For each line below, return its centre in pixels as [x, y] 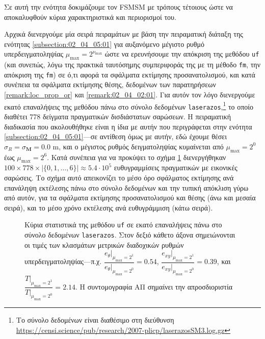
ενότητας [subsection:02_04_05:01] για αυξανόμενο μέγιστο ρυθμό [104, 44]
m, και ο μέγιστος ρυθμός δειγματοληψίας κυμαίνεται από [138, 146]
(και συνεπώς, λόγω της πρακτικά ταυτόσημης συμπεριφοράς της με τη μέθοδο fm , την [132, 64]
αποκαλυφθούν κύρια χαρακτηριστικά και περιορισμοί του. [90, 17]
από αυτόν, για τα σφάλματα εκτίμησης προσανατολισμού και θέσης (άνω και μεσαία [130, 198]
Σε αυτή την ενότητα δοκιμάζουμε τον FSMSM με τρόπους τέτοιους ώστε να [118, 7]
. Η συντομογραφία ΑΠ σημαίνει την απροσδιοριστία [154, 286]
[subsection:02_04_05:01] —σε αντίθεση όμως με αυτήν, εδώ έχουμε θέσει [115, 136]
